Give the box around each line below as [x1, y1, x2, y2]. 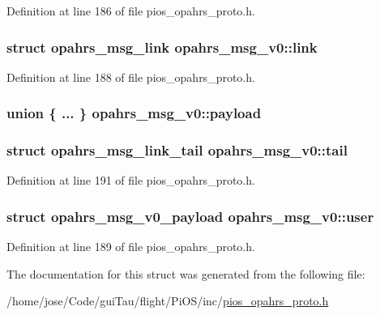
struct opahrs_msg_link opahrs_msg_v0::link [6, 36, 318, 57]
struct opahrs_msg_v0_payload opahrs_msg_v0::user [6, 206, 374, 226]
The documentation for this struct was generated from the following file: [6, 265, 365, 282]
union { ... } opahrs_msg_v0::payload [6, 103, 262, 123]
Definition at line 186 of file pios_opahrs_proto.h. [6, 2, 255, 19]
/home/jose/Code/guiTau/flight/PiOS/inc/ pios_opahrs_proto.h [6, 292, 329, 309]
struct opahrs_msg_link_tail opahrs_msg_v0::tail [6, 140, 348, 160]
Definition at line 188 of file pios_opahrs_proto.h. [6, 68, 255, 85]
